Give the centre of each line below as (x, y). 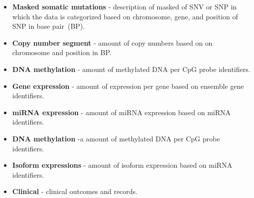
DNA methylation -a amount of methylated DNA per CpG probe (116, 138)
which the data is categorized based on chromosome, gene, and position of (125, 16)
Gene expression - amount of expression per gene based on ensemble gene (128, 86)
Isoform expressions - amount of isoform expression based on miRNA (122, 165)
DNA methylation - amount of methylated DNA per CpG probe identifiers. (131, 69)
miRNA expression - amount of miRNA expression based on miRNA (122, 112)
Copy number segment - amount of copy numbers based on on (112, 42)
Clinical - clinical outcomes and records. (75, 191)
